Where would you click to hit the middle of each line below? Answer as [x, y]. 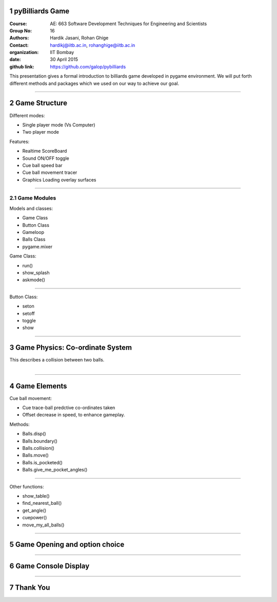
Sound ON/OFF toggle [46, 158]
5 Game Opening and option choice [67, 545]
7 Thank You [30, 588]
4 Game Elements [38, 386]
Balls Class [34, 240]
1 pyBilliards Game [39, 11]
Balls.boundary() [40, 441]
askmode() [34, 280]
